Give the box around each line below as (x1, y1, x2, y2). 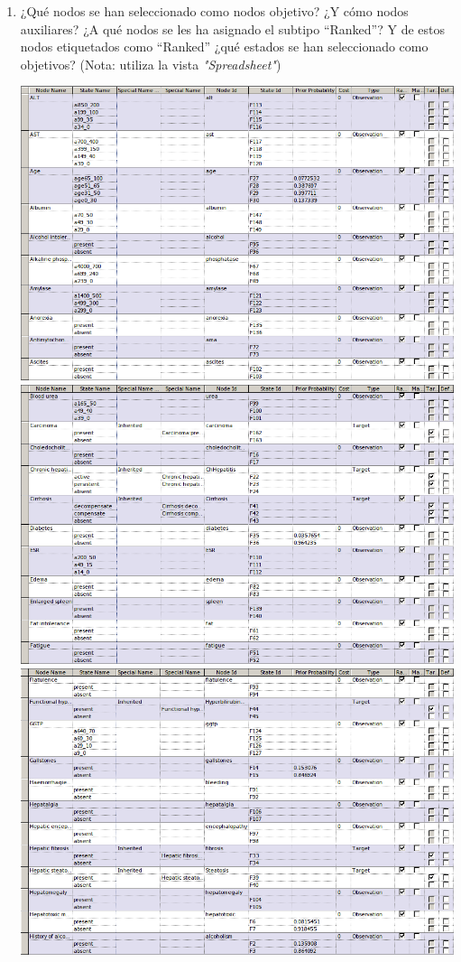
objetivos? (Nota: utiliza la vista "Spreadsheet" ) (20, 54, 281, 73)
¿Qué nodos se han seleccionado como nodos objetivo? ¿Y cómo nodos (20, 2, 409, 20)
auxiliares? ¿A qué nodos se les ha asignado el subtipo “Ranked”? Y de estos (20, 19, 445, 38)
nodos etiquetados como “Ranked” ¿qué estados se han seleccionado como (20, 37, 429, 56)
